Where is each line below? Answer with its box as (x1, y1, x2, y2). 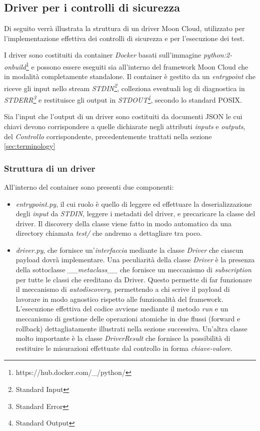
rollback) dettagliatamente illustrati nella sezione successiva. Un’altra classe (15, 323, 247, 333)
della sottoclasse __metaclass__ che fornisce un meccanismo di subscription (15, 264, 251, 275)
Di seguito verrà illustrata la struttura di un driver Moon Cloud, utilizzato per (4, 23, 245, 34)
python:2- (203, 50, 232, 60)
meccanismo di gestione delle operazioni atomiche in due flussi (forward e (15, 313, 240, 324)
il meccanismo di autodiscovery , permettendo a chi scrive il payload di (15, 284, 230, 294)
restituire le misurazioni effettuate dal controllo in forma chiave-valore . (15, 342, 232, 353)
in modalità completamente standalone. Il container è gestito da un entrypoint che (4, 71, 255, 82)
